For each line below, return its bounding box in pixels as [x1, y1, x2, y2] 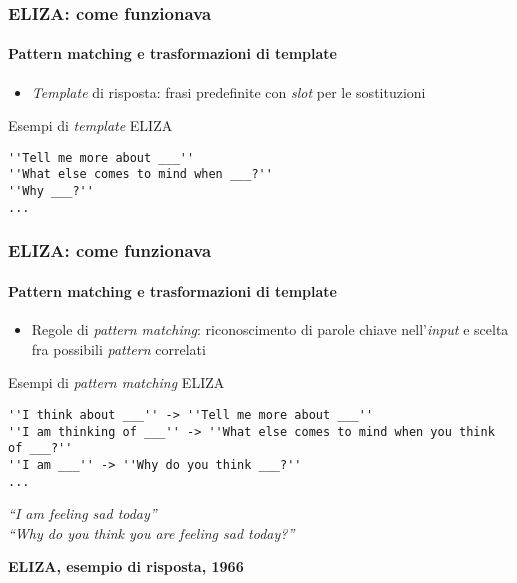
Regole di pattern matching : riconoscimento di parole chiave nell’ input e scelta [31, 319, 509, 340]
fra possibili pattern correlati [31, 338, 206, 359]
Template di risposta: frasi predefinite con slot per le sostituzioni [31, 81, 426, 102]
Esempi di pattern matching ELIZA [8, 372, 225, 393]
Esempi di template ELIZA [8, 115, 173, 136]
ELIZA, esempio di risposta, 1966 [8, 556, 244, 577]
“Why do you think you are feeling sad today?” [8, 522, 295, 543]
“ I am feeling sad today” [8, 503, 157, 524]
